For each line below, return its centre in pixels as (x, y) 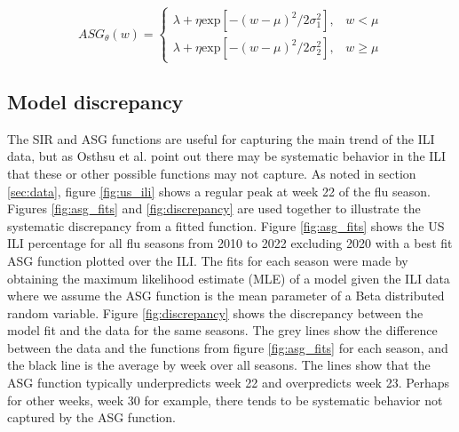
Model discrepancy (95, 101)
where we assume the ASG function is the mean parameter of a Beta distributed (226, 296)
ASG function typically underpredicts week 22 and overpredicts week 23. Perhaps (229, 383)
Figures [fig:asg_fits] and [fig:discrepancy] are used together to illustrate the (214, 208)
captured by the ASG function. (91, 417)
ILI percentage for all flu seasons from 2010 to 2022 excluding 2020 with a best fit (230, 243)
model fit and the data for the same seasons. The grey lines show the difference (222, 330)
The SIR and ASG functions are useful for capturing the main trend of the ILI (221, 138)
